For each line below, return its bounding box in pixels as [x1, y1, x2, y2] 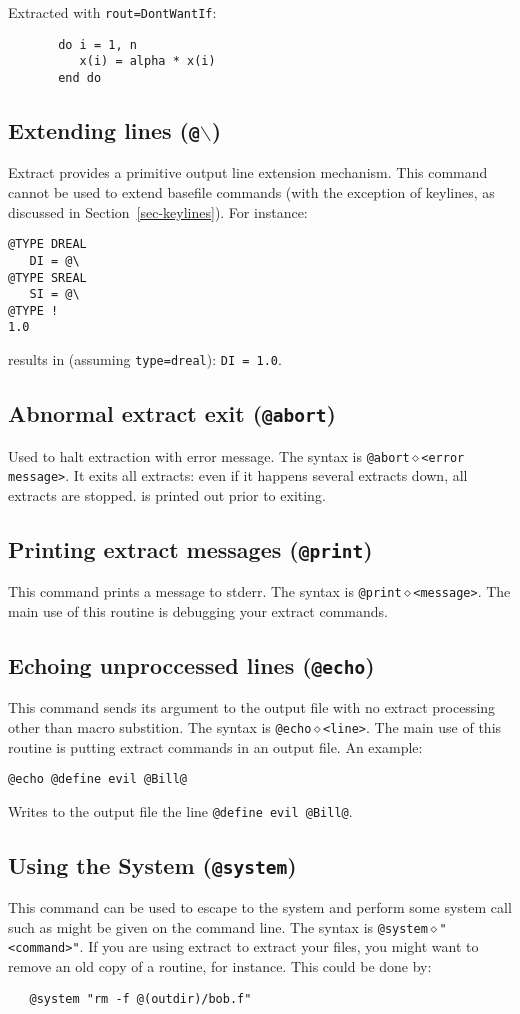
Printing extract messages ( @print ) [8, 533, 373, 564]
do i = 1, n [58, 37, 137, 52]
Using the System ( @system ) [8, 849, 297, 880]
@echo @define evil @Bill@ [8, 772, 187, 787]
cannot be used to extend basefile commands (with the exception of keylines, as [8, 182, 495, 202]
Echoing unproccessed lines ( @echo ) [8, 649, 375, 680]
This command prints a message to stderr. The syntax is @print [8, 581, 402, 602]
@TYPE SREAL [8, 270, 87, 285]
